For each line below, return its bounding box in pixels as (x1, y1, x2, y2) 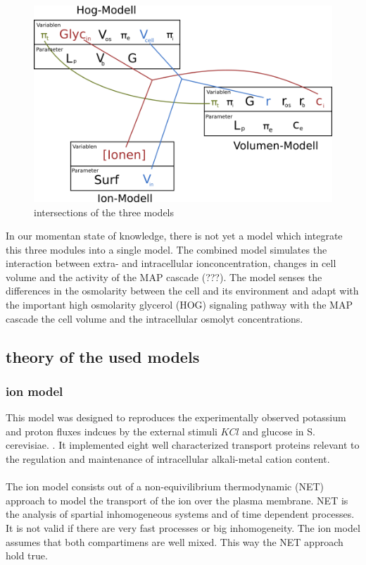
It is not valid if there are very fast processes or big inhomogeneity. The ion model (6, 521, 360, 535)
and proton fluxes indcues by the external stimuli (6, 423, 217, 438)
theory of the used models (6, 345, 200, 367)
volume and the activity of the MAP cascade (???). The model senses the (6, 269, 322, 284)
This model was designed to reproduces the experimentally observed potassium (6, 410, 346, 425)
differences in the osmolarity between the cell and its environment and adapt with (6, 283, 359, 298)
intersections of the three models (34, 204, 175, 219)
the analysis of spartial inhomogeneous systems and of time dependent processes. (6, 507, 355, 521)
